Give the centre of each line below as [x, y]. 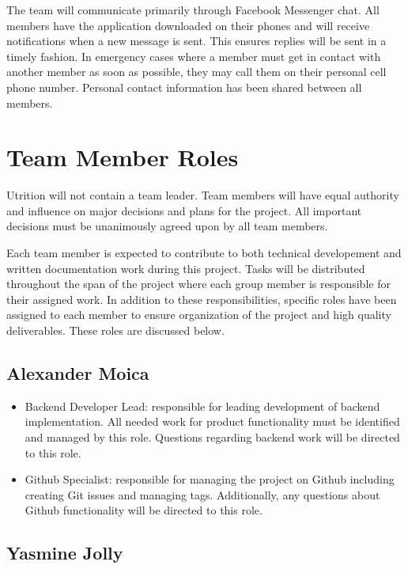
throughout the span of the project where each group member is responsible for [198, 284]
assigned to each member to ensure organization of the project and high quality [199, 315]
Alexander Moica [78, 373]
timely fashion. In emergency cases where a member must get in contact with [194, 56]
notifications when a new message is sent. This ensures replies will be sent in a [196, 41]
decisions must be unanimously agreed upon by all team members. [167, 226]
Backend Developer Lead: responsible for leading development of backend [202, 406]
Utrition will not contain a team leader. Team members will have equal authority [203, 195]
